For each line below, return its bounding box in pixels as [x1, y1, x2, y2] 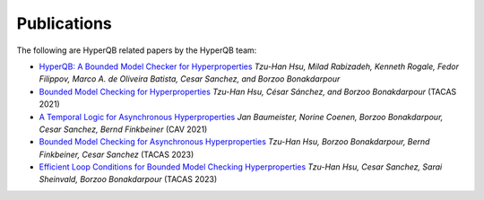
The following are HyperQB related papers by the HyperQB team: [16, 45, 257, 56]
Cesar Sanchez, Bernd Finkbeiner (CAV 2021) [39, 124, 208, 135]
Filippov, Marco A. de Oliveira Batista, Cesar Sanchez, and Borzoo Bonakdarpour [39, 74, 341, 84]
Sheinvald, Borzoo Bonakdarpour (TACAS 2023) [39, 174, 218, 185]
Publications [16, 13, 112, 33]
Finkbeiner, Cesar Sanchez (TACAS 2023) [39, 149, 194, 160]
